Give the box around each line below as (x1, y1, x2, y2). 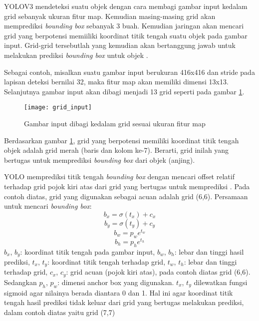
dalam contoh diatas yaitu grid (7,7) (4, 307, 115, 317)
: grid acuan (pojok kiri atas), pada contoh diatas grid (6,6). (66, 267, 251, 277)
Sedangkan (4, 277, 37, 287)
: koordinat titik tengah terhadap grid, (47, 256, 166, 267)
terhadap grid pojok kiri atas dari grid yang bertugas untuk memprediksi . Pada (4, 181, 250, 191)
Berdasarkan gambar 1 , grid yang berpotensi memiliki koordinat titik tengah (4, 135, 239, 145)
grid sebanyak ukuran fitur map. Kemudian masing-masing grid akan (4, 10, 216, 21)
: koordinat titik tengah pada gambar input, (20, 246, 155, 257)
